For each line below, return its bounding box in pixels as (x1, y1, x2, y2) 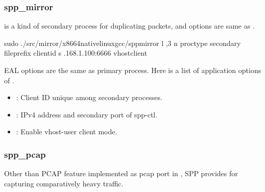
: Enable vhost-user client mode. (16, 126, 117, 137)
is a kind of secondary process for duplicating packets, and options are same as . (4, 20, 255, 31)
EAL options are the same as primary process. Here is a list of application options (4, 65, 261, 75)
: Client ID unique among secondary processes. (16, 92, 162, 103)
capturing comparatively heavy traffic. (4, 178, 124, 188)
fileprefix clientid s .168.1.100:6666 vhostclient (4, 47, 148, 58)
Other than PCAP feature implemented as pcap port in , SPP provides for (4, 168, 238, 179)
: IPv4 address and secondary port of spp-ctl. (16, 109, 158, 119)
